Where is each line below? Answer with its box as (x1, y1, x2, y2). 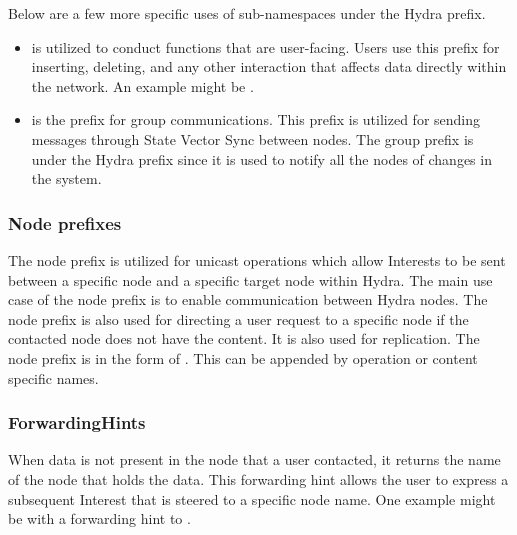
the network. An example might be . (31, 75, 254, 96)
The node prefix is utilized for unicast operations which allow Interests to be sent (8, 249, 506, 270)
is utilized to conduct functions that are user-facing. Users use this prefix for (31, 36, 500, 57)
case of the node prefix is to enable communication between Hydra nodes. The (8, 289, 488, 310)
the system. (31, 168, 102, 189)
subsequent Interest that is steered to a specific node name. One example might (8, 488, 496, 509)
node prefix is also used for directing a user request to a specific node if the (8, 308, 469, 329)
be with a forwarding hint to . (8, 508, 191, 529)
